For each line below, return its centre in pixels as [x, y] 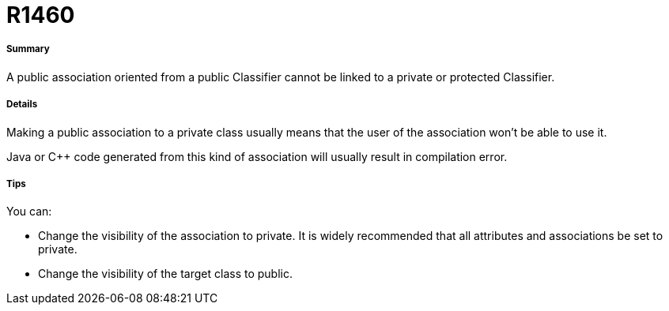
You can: [29, 212]
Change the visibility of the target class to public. [165, 274]
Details [22, 105]
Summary [28, 49]
